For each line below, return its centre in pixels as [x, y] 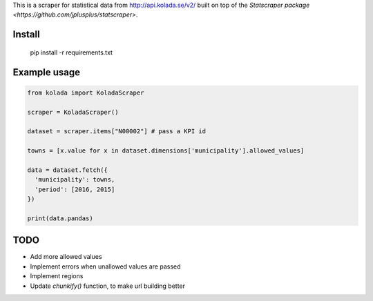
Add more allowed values [66, 257]
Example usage [47, 72]
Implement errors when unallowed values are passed [105, 266]
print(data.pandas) [60, 218]
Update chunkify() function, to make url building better [108, 286]
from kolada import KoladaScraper [86, 93]
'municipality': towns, [75, 180]
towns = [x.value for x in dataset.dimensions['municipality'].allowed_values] [166, 151]
